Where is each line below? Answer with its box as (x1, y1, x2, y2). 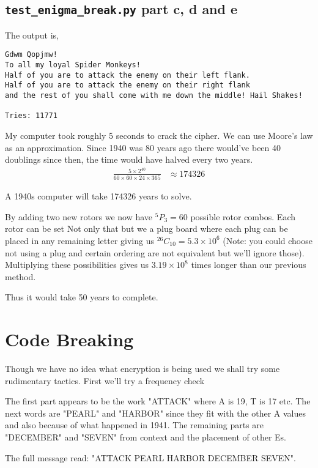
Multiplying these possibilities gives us (5, 258, 149, 271)
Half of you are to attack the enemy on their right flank (5, 81, 250, 90)
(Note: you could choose (223, 234, 312, 247)
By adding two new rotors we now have (5, 210, 153, 223)
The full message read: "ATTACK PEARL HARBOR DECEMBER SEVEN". (5, 451, 296, 464)
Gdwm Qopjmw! (5, 50, 57, 59)
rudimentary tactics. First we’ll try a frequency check (5, 374, 205, 387)
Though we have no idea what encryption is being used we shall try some (5, 362, 280, 375)
